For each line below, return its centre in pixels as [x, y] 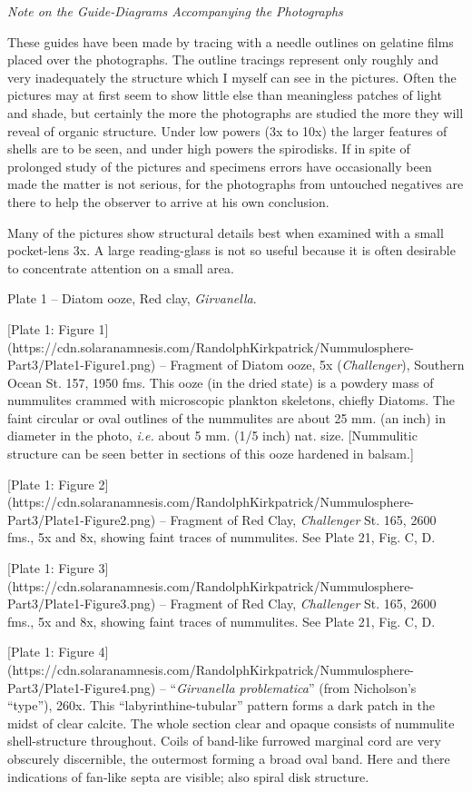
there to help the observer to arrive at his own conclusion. [168, 201]
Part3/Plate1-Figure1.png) [82, 365]
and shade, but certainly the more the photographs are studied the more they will [236, 112]
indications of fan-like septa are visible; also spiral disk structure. [188, 776]
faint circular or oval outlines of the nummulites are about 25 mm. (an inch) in [226, 417]
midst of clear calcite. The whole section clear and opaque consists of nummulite [231, 723]
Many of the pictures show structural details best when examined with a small [226, 232]
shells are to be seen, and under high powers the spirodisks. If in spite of [209, 148]
